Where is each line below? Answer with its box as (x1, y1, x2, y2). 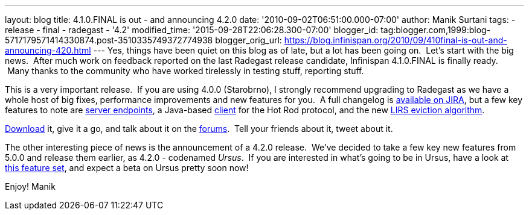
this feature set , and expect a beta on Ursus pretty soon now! (5, 163, 249, 173)
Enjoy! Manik (5, 181, 56, 192)
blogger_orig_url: (215, 35, 282, 45)
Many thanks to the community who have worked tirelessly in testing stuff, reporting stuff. (7, 66, 364, 76)
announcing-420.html (5, 45, 91, 55)
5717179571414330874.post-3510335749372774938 (5, 35, 213, 45)
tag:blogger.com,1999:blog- (380, 25, 491, 35)
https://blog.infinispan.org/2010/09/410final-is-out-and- (284, 35, 507, 45)
